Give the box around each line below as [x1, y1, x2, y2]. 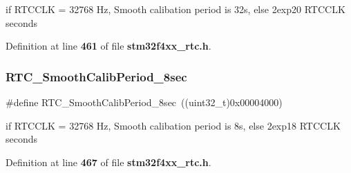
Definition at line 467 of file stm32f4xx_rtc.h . [6, 154, 211, 169]
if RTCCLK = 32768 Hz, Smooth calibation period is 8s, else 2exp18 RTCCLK [6, 118, 341, 132]
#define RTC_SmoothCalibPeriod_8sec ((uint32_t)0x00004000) [6, 95, 283, 109]
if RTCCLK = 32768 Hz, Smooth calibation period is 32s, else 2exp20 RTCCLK [6, 2, 345, 16]
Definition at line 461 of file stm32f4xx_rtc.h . [6, 39, 211, 53]
